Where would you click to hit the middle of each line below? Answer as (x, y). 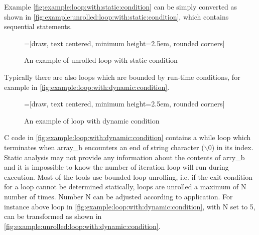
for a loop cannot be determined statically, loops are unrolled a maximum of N (125, 187)
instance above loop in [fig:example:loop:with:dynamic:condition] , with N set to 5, (130, 206)
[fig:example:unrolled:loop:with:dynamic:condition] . (82, 226)
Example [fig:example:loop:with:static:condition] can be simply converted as (121, 7)
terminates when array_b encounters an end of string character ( (104, 147)
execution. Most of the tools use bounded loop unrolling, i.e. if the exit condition (128, 177)
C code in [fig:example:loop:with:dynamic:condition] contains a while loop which (127, 137)
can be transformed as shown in (53, 216)
